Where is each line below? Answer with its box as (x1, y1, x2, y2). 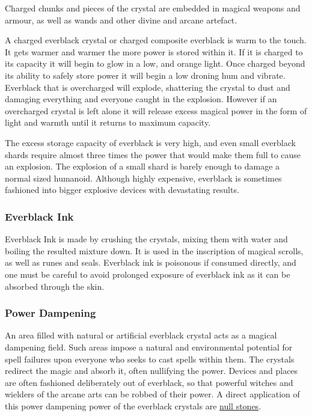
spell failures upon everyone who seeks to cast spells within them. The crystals (5, 352, 295, 365)
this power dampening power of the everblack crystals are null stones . (5, 399, 262, 412)
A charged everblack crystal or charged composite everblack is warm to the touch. (5, 34, 307, 46)
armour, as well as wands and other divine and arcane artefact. (5, 13, 237, 26)
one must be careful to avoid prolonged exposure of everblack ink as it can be (5, 268, 290, 280)
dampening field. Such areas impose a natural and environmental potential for (5, 340, 293, 353)
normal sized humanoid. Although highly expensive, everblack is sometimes (5, 171, 282, 184)
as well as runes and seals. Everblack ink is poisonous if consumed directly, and (5, 256, 296, 269)
